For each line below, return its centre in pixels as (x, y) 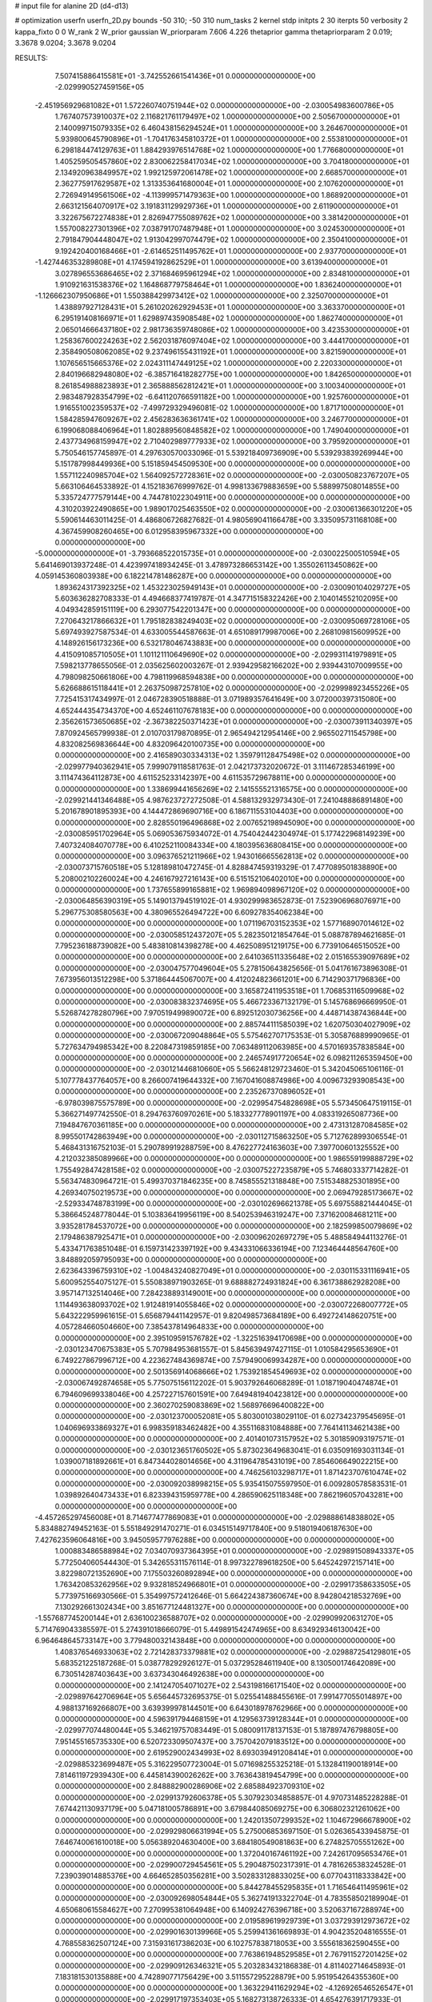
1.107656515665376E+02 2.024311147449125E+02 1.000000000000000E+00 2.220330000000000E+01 (229, 363)
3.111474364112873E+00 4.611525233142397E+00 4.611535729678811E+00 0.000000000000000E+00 (225, 778)
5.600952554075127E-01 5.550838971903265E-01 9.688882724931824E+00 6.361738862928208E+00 (227, 1282)
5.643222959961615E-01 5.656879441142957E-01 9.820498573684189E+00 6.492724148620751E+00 (226, 1315)
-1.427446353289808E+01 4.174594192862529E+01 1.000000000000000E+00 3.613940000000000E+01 (211, 262)
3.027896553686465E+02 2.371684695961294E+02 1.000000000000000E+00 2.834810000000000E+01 (232, 273)
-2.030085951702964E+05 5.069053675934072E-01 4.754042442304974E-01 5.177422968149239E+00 (230, 834)
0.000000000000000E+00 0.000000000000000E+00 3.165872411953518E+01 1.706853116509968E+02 (230, 991)
